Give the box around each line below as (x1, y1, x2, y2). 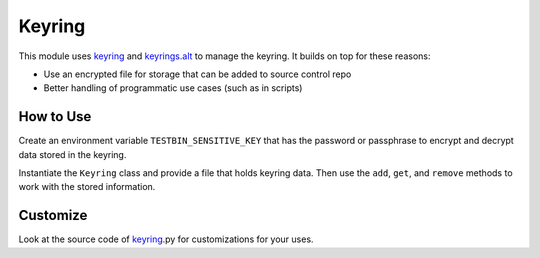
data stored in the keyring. (18, 148, 127, 160)
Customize (18, 207, 88, 224)
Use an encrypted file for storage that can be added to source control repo (43, 68, 352, 80)
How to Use (18, 108, 92, 125)
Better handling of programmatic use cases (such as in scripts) (43, 82, 303, 94)
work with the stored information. (18, 181, 156, 193)
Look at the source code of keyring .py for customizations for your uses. (18, 233, 314, 245)
